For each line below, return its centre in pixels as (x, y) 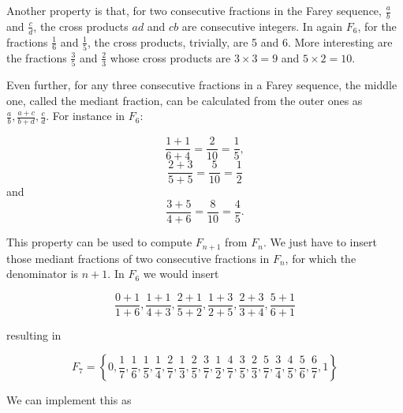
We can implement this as (69, 400)
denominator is (43, 274)
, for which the (321, 258)
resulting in (34, 334)
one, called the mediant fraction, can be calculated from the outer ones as (185, 100)
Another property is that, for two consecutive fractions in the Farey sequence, (194, 10)
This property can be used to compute (99, 242)
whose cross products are (170, 57)
